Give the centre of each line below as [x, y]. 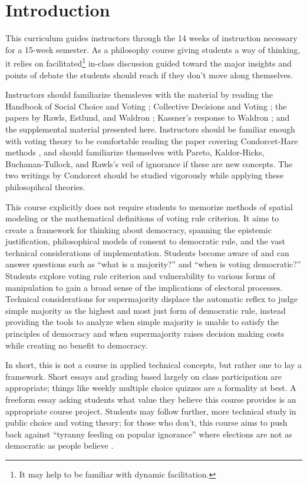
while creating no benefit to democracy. [77, 345]
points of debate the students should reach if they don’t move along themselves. [149, 74]
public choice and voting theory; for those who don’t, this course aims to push [146, 422]
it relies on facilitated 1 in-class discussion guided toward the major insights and [148, 62]
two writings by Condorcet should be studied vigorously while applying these [144, 175]
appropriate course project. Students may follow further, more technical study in [151, 411]
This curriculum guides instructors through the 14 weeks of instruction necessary [151, 38]
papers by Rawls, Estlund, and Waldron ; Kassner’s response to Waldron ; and [148, 117]
